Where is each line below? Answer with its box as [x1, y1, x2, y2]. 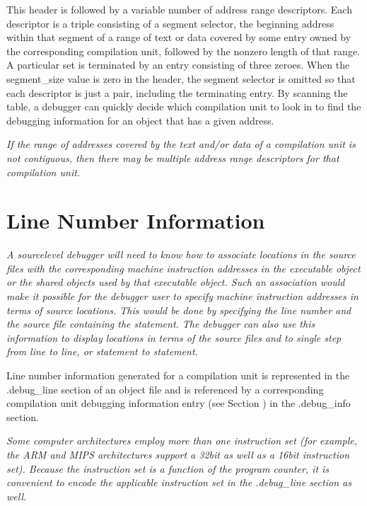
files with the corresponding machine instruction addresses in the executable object [6, 260, 361, 275]
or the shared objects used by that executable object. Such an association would [6, 275, 345, 289]
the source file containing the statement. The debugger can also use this [6, 316, 315, 331]
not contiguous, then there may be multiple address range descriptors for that [6, 150, 339, 165]
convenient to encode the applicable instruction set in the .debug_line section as [6, 475, 351, 490]
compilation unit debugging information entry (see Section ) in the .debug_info [6, 396, 351, 410]
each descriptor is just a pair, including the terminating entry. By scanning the [6, 85, 348, 100]
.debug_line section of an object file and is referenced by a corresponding [6, 381, 324, 396]
